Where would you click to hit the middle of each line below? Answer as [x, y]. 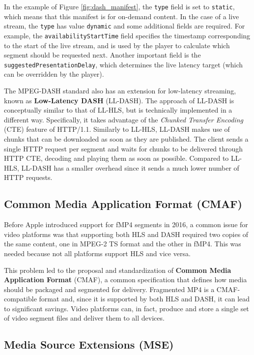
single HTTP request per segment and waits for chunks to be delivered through [124, 148]
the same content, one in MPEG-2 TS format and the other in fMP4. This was [123, 244]
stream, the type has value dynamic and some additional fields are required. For [125, 26]
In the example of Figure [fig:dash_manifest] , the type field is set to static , [119, 6]
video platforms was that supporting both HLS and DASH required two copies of [126, 234]
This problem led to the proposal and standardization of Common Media [118, 270]
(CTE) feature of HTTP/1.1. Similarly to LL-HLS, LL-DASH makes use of [117, 129]
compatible [20, 299]
